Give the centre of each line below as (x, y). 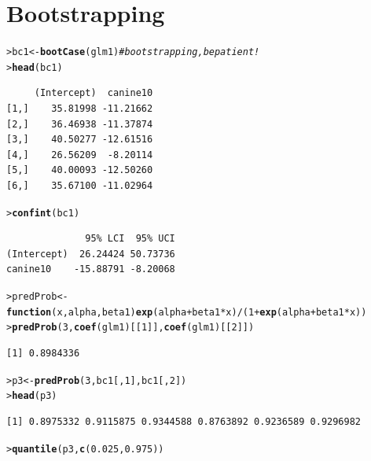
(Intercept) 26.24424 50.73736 (91, 254)
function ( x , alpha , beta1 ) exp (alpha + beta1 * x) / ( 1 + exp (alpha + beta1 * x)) (187, 312)
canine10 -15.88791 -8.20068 (91, 269)
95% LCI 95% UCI (130, 239)
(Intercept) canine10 (94, 93)
